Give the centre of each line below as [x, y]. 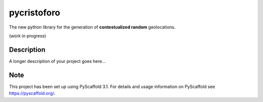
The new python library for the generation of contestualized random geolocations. [92, 27]
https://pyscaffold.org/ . [32, 93]
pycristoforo [35, 13]
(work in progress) [28, 36]
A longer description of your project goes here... [57, 61]
